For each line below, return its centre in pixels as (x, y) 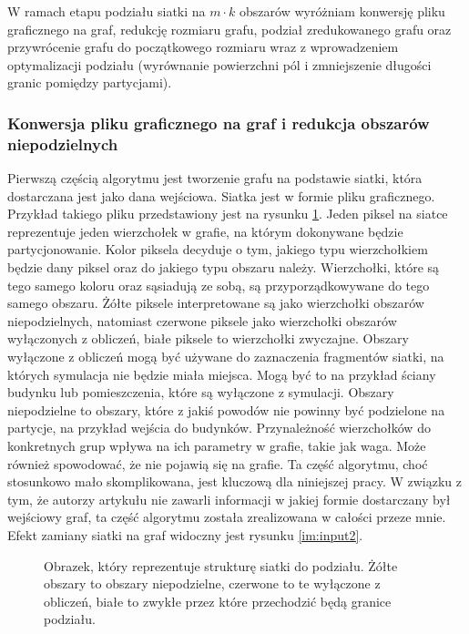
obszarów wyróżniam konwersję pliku (342, 11)
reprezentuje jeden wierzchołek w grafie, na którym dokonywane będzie (205, 231)
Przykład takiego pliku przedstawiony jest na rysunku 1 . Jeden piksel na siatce (228, 214)
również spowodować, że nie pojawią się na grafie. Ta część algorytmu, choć (218, 463)
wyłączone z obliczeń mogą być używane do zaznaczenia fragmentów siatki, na (226, 357)
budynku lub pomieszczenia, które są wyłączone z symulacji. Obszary (201, 392)
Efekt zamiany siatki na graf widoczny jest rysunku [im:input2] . (185, 534)
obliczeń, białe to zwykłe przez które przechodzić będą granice (218, 601)
